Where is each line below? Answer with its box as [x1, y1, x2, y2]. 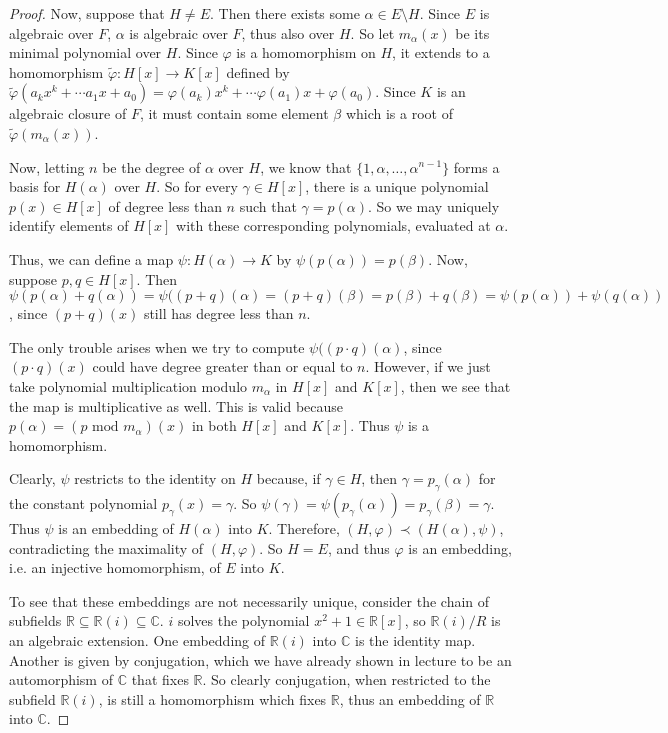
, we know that [260, 156, 352, 177]
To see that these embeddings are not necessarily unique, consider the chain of [9, 590, 490, 611]
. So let [350, 22, 395, 43]
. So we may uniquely [368, 195, 500, 216]
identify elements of [9, 215, 129, 236]
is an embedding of [58, 518, 174, 539]
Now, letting [9, 156, 85, 177]
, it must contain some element [139, 103, 329, 124]
